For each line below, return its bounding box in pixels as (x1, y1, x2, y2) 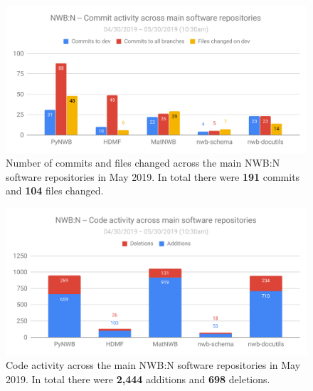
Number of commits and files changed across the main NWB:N (6, 155, 280, 170)
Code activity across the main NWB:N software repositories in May (6, 358, 301, 372)
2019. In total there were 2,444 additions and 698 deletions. (6, 371, 270, 386)
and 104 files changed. (6, 183, 104, 198)
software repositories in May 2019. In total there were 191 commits (6, 169, 300, 184)
